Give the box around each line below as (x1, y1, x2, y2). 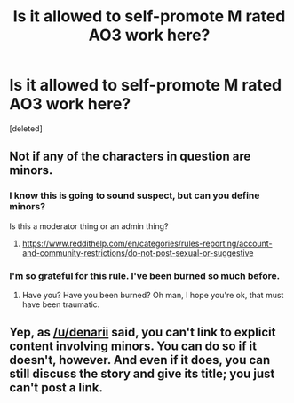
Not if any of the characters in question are (9, 149, 251, 164)
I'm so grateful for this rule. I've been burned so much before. (9, 269, 281, 281)
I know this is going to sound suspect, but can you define (9, 189, 260, 201)
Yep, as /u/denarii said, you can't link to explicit (9, 325, 276, 340)
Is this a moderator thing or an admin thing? (9, 220, 169, 232)
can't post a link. (9, 380, 104, 396)
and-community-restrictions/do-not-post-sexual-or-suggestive (21, 247, 254, 258)
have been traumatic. (21, 299, 100, 310)
